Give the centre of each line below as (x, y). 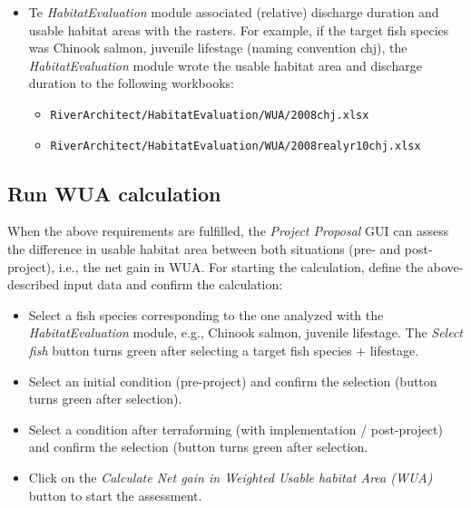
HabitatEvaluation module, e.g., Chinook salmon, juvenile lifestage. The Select (246, 332)
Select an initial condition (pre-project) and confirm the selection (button (233, 381)
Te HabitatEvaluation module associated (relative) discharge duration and (234, 12)
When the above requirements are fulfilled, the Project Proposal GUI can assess (228, 231)
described (34, 284)
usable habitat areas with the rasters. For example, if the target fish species (239, 29)
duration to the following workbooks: (131, 83)
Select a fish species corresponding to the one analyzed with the (206, 314)
